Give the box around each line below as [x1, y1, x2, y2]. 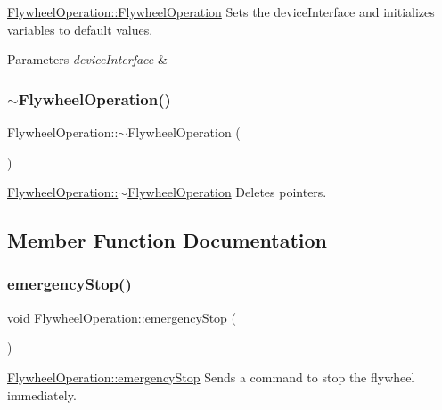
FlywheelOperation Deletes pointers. [127, 183, 327, 201]
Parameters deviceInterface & [7, 50, 168, 69]
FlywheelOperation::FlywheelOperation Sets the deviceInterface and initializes [7, 3, 435, 20]
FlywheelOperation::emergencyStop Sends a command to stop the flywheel [7, 367, 415, 386]
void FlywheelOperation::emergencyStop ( [7, 307, 236, 326]
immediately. [7, 385, 77, 404]
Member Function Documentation [7, 226, 328, 254]
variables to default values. [7, 20, 153, 38]
